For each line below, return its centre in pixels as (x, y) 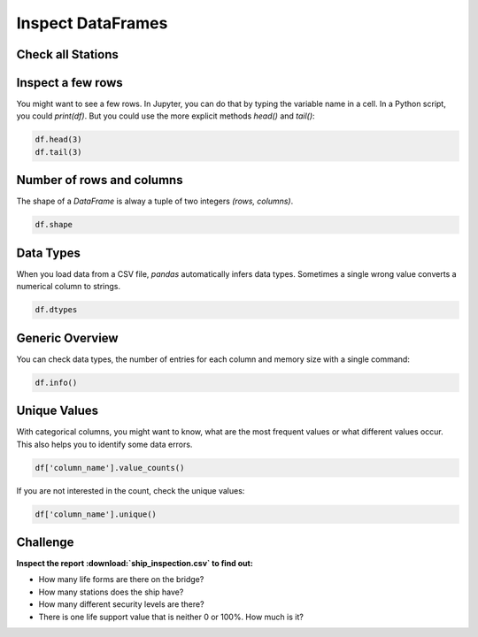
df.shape (54, 225)
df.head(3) (58, 140)
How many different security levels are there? (121, 604)
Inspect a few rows (69, 83)
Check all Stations (68, 54)
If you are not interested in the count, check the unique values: (131, 490)
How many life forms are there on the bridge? (121, 579)
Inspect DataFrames (92, 23)
